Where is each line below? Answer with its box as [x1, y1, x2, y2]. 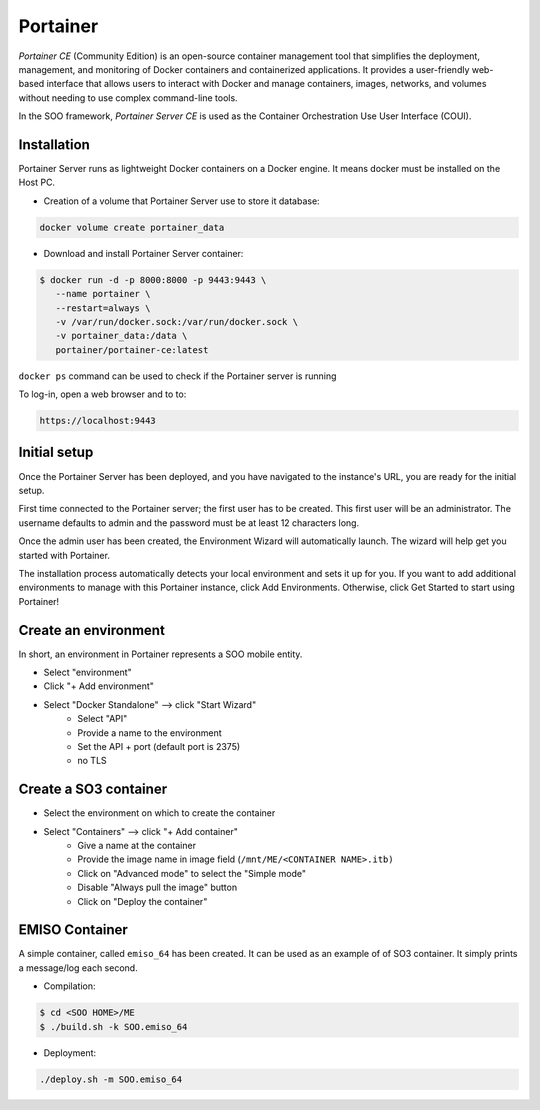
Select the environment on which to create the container [43, 807, 276, 819]
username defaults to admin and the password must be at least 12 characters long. [18, 516, 360, 529]
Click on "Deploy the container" [77, 895, 208, 907]
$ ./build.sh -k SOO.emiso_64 [39, 1021, 188, 1032]
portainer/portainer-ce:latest [55, 344, 209, 355]
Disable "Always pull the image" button [77, 881, 238, 894]
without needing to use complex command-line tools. [18, 91, 239, 104]
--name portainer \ [55, 288, 151, 300]
